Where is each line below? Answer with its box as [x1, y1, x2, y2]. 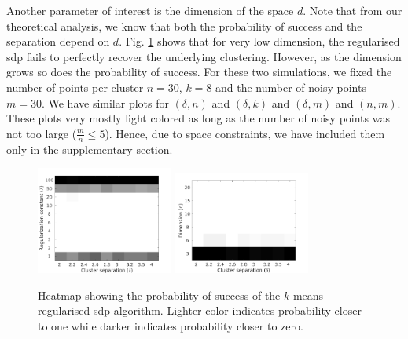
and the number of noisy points [215, 78, 366, 95]
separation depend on [6, 33, 110, 49]
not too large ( [6, 125, 77, 141]
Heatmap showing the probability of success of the [38, 286, 281, 303]
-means [289, 286, 324, 303]
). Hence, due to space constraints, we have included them [105, 125, 385, 141]
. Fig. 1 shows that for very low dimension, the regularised [119, 33, 400, 49]
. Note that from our [303, 2, 402, 18]
